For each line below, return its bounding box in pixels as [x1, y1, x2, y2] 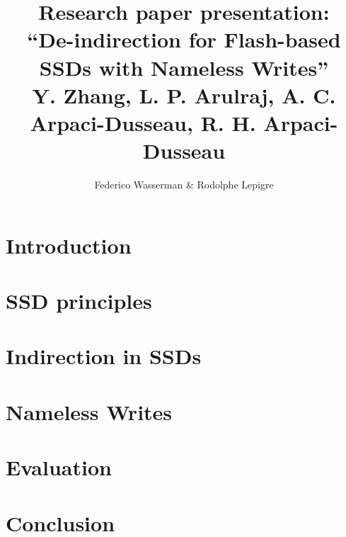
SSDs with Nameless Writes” [39, 52, 329, 81]
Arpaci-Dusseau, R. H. [30, 108, 256, 137]
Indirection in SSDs [6, 341, 202, 371]
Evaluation [6, 453, 112, 482]
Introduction [6, 230, 132, 259]
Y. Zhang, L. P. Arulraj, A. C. [32, 80, 336, 109]
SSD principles [6, 286, 152, 315]
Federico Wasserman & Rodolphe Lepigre [94, 177, 274, 192]
